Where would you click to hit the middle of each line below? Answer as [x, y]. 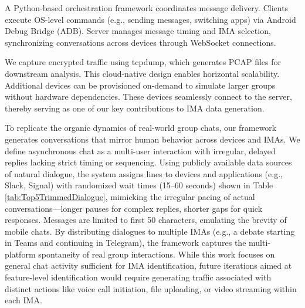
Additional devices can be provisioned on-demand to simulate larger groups [140, 85]
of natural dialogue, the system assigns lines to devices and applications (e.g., [144, 173]
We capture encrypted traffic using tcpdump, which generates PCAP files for [143, 62]
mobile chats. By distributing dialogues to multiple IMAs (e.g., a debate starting [150, 231]
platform [20, 254]
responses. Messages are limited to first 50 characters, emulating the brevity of [146, 220]
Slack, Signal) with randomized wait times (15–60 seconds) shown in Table [139, 185]
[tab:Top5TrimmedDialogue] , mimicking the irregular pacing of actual [130, 196]
